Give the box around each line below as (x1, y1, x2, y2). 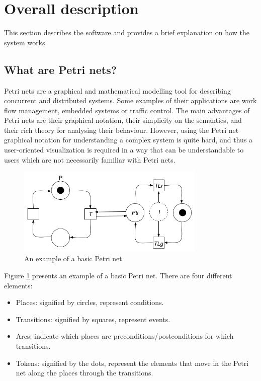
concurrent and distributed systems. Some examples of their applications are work (4, 95, 257, 106)
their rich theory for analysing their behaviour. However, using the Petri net (4, 124, 239, 135)
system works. (4, 37, 47, 47)
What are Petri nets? (4, 61, 117, 77)
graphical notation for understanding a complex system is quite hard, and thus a (4, 134, 253, 145)
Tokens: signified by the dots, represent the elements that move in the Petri (16, 357, 249, 368)
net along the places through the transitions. (16, 367, 153, 378)
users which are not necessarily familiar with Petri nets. (4, 154, 176, 165)
